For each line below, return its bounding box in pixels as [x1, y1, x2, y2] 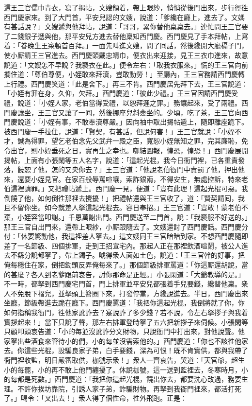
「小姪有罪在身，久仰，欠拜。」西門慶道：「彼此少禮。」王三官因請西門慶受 [4, 88, 238, 98]
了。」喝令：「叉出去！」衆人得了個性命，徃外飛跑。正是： [4, 393, 187, 403]
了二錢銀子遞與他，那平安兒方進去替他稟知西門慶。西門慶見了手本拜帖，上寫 [4, 31, 248, 41]
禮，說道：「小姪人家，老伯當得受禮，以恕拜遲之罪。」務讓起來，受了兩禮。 [4, 97, 241, 107]
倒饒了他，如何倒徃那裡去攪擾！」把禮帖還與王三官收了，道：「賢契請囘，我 [4, 193, 245, 203]
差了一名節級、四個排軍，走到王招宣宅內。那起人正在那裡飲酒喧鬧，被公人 [4, 240, 241, 250]
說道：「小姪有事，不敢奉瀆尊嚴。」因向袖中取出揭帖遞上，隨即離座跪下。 [17, 117, 248, 127]
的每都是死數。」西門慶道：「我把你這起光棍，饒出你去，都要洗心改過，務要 [4, 374, 241, 384]
